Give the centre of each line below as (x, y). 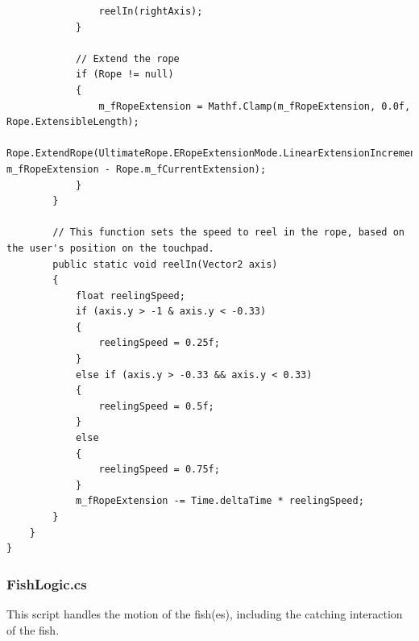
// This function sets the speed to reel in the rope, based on (228, 233)
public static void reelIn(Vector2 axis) (165, 264)
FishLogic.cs (47, 583)
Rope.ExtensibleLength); (73, 122)
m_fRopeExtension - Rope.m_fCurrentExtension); (137, 169)
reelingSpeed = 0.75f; (159, 470)
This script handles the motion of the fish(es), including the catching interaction (205, 614)
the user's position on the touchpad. (110, 248)
